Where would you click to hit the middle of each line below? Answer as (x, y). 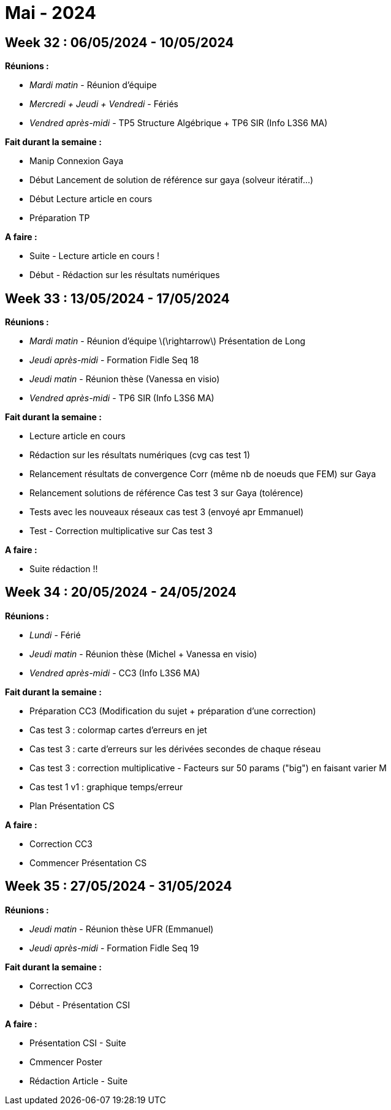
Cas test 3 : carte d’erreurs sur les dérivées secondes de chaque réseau (175, 749)
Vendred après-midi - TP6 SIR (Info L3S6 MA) (122, 398)
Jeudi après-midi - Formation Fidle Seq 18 (114, 360)
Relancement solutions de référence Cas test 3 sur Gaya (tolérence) (166, 493)
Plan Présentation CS (72, 806)
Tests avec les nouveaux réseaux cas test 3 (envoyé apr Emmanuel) (167, 512)
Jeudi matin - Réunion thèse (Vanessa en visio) (125, 379)
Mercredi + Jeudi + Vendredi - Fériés (104, 104)
